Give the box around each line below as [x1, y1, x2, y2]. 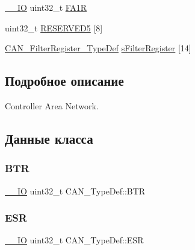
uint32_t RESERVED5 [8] [5, 21, 103, 34]
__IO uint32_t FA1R [5, 1, 87, 13]
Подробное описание [5, 71, 124, 90]
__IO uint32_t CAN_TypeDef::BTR [5, 184, 146, 197]
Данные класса [5, 129, 93, 147]
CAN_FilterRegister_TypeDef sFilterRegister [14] [5, 42, 191, 54]
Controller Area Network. [5, 99, 99, 112]
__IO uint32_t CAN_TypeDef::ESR [5, 234, 144, 246]
